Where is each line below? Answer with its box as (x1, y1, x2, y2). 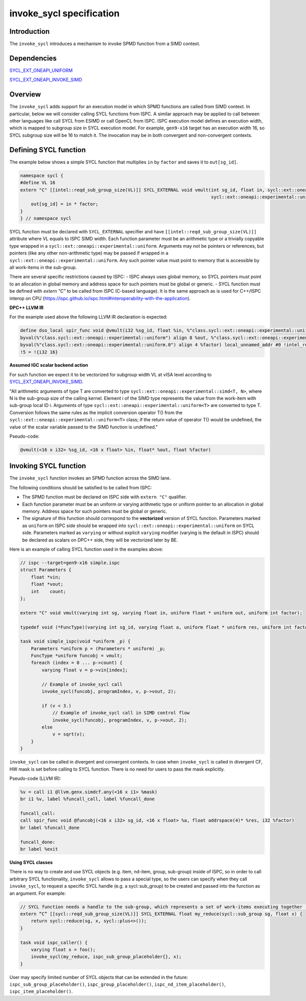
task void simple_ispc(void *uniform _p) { (20, 638, 131, 645)
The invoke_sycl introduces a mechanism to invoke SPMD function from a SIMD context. (9, 41, 200, 47)
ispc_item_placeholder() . (9, 988, 73, 994)
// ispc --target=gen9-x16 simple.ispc (20, 560, 120, 565)
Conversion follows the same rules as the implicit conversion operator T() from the (9, 409, 183, 416)
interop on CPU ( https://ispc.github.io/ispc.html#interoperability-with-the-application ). (9, 295, 191, 301)
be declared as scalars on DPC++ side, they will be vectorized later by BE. (22, 537, 178, 543)
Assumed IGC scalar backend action (9, 362, 89, 368)
